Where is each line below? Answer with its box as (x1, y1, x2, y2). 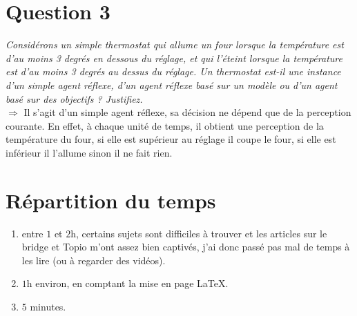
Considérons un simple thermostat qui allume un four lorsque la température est (6, 37, 344, 52)
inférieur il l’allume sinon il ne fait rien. (6, 145, 173, 159)
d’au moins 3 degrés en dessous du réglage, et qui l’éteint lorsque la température (6, 50, 342, 65)
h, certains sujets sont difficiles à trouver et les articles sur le (70, 226, 327, 240)
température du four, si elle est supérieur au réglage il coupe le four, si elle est (6, 132, 336, 146)
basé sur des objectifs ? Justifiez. (6, 91, 143, 106)
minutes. (30, 299, 66, 313)
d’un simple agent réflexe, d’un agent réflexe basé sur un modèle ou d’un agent (6, 77, 338, 92)
